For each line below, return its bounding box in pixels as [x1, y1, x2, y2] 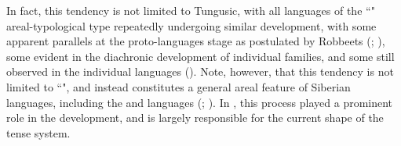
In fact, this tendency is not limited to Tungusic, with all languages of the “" [6, 2, 375, 18]
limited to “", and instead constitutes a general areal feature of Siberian [6, 78, 351, 94]
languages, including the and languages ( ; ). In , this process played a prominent [6, 94, 393, 110]
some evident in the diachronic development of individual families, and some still [6, 48, 395, 64]
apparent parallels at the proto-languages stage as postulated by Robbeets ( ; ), [6, 33, 385, 49]
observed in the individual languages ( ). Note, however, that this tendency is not [6, 63, 394, 80]
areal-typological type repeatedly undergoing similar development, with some [6, 17, 377, 34]
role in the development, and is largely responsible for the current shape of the [6, 109, 384, 126]
